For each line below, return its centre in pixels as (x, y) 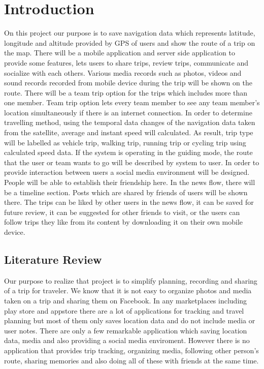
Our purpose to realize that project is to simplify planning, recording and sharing (131, 280)
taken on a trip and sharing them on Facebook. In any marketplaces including (126, 300)
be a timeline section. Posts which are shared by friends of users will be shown (126, 192)
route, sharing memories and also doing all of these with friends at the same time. (131, 360)
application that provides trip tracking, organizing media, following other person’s (131, 350)
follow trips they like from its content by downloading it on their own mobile (124, 222)
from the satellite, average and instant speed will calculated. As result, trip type (129, 132)
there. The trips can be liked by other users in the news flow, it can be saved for (129, 202)
